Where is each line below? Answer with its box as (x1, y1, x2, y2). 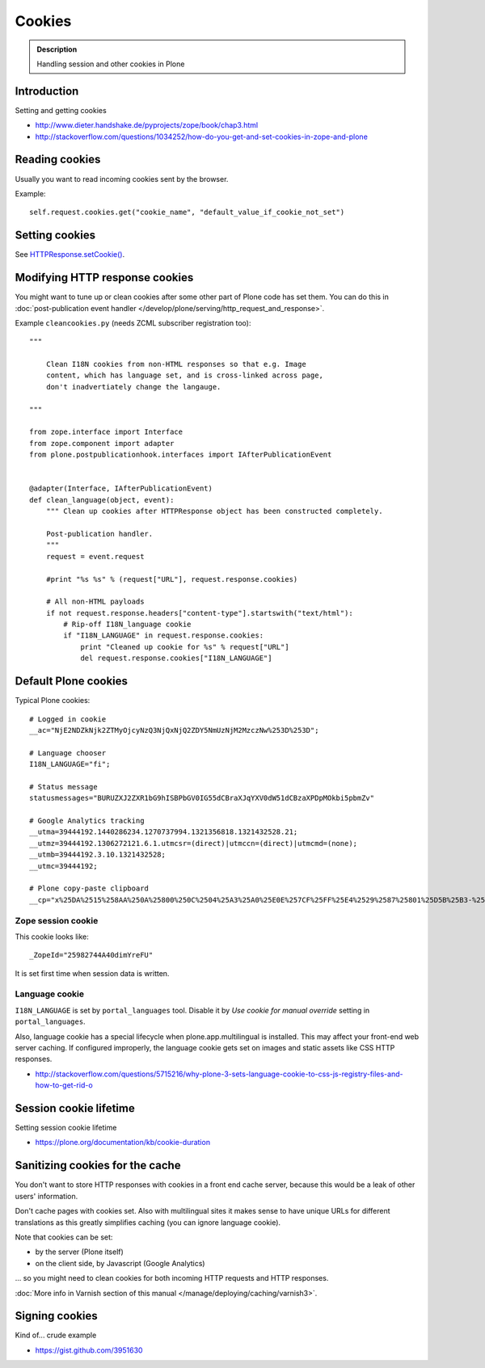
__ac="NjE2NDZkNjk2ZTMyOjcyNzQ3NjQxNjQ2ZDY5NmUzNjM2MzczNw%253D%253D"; (29, 726, 319, 735)
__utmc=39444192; (29, 861, 98, 870)
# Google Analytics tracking (29, 816, 145, 826)
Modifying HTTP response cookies (15, 271, 194, 284)
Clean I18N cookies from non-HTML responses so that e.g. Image (45, 360, 306, 369)
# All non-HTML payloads (45, 597, 145, 606)
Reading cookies (15, 153, 101, 166)
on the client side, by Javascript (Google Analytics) (35, 1258, 205, 1268)
